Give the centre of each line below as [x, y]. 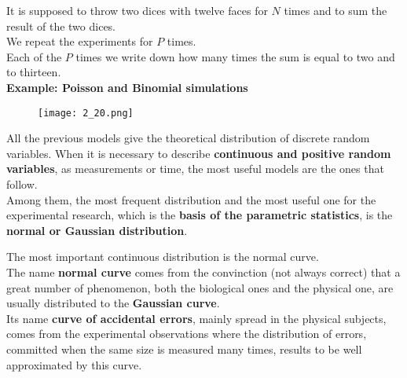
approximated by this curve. [74, 364]
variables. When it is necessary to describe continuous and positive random [199, 153]
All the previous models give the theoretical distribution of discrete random [188, 138]
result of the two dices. [61, 26]
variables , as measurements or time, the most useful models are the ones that [195, 169]
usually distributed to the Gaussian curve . [113, 303]
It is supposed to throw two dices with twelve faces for [137, 10]
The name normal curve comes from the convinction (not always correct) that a [203, 272]
